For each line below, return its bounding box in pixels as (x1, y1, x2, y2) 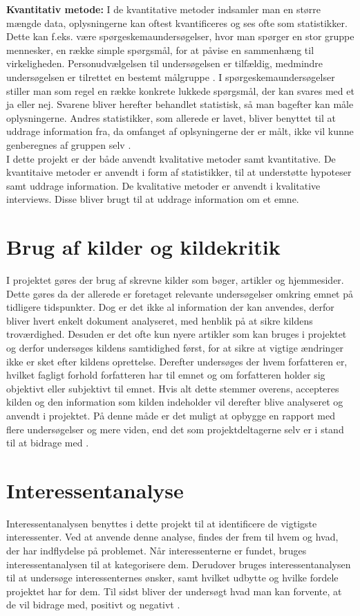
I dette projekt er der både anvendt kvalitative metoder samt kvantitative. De (6, 151, 336, 165)
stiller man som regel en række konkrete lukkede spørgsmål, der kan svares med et (6, 83, 354, 98)
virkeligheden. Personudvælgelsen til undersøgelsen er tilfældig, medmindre (6, 56, 323, 71)
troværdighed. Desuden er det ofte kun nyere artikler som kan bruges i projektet (6, 327, 347, 341)
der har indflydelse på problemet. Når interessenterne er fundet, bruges (6, 543, 307, 558)
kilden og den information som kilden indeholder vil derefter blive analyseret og (6, 395, 343, 409)
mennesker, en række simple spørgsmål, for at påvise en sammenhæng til (6, 42, 314, 57)
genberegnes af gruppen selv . (6, 137, 131, 152)
